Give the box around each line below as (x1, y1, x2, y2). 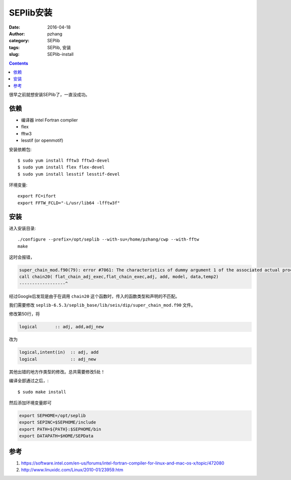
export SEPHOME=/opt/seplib (19, 413, 86, 418)
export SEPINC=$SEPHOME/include (19, 420, 97, 425)
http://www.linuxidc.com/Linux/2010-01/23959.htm (21, 467, 124, 473)
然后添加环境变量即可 (9, 399, 52, 405)
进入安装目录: (9, 225, 36, 231)
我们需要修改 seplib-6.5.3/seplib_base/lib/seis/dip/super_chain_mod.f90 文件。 (9, 302, 196, 308)
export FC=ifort (17, 193, 56, 199)
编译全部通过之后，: (9, 378, 49, 383)
